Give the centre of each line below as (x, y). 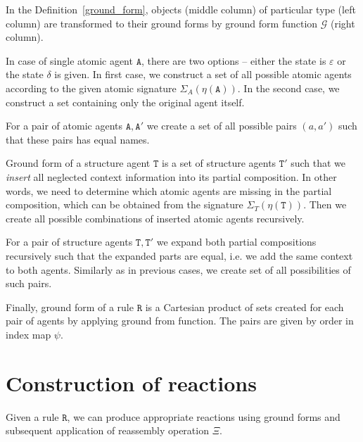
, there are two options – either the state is (234, 60)
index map (28, 334)
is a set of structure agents (219, 163)
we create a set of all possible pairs (222, 126)
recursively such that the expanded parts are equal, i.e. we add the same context (179, 255)
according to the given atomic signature (91, 88)
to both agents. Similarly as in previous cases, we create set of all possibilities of (178, 269)
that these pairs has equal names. (78, 139)
